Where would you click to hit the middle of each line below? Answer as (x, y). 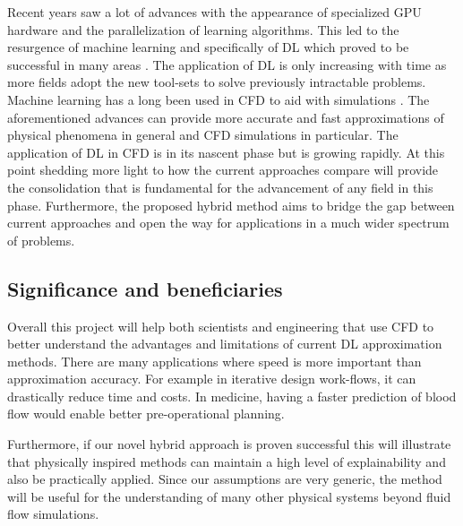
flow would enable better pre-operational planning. (146, 414)
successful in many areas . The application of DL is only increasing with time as (227, 64)
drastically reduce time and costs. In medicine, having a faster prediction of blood (232, 396)
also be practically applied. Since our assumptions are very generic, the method (225, 479)
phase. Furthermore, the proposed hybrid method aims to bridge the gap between (231, 205)
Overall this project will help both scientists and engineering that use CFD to (221, 326)
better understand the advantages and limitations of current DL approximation (225, 344)
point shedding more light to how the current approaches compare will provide (223, 170)
